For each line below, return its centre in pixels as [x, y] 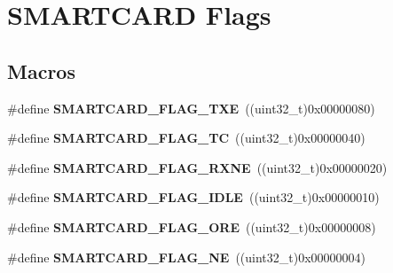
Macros [41, 70]
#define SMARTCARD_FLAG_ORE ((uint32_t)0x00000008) [192, 226]
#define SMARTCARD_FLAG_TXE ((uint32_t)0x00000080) [191, 108]
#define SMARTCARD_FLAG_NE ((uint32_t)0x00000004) [187, 257]
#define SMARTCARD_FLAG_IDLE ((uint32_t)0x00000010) [193, 197]
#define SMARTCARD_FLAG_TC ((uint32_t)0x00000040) [186, 138]
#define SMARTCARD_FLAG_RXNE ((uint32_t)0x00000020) [197, 167]
